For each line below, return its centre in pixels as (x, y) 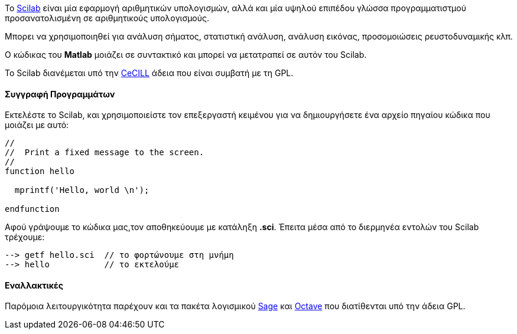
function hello (40, 171)
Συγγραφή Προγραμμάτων (60, 94)
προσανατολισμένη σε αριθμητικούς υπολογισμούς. (107, 18)
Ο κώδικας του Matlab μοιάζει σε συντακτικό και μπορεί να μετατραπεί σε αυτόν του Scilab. (186, 55)
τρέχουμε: (25, 237)
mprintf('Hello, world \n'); (82, 190)
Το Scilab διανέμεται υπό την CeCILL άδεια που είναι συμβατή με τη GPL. (149, 73)
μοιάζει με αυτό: (37, 125)
